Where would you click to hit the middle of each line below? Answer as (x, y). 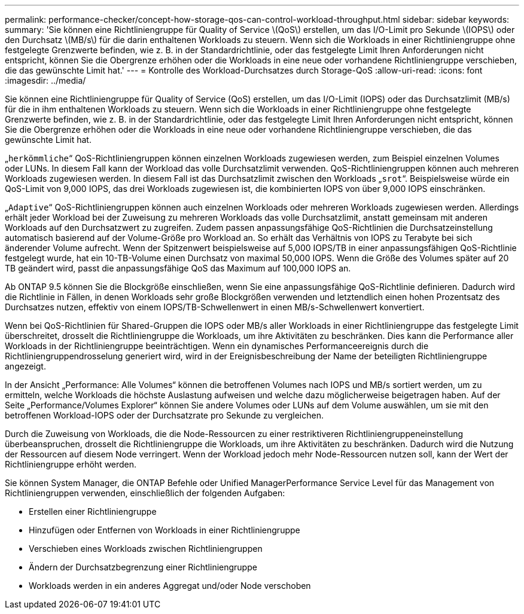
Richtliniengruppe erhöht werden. (71, 464)
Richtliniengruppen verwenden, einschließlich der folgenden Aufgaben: (145, 493)
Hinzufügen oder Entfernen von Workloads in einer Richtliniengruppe (164, 530)
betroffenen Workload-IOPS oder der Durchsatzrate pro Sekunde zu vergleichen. (164, 415)
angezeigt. (25, 366)
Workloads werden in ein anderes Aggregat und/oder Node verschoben (170, 586)
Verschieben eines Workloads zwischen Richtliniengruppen (146, 549)
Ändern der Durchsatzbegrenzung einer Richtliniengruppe (143, 567)
